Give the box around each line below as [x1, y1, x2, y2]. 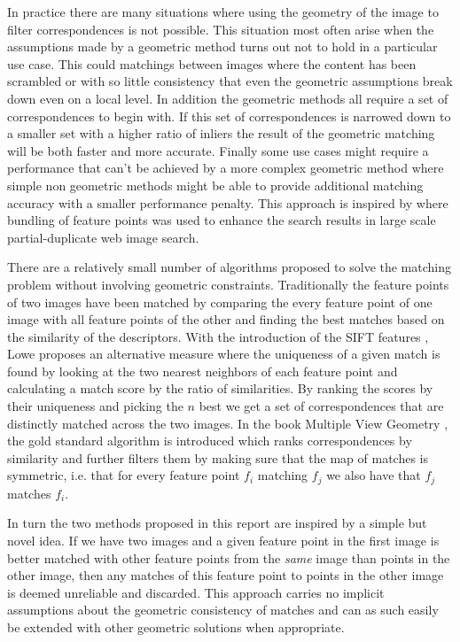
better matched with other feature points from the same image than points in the [7, 548, 450, 567]
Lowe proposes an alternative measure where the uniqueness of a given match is [7, 344, 441, 363]
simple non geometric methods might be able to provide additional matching [7, 175, 424, 194]
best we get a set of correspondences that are [199, 397, 444, 415]
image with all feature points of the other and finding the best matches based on [7, 310, 445, 329]
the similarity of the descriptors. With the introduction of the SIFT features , [7, 327, 429, 345]
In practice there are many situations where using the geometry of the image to [7, 3, 439, 20]
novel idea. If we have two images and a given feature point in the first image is [7, 531, 440, 550]
